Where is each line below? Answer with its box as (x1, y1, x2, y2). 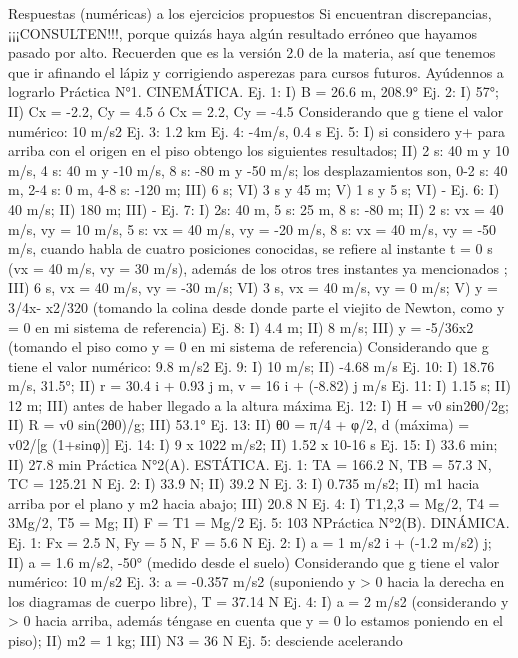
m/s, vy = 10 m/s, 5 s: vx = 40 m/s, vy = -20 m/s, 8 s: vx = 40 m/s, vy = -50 (8, 218, 497, 239)
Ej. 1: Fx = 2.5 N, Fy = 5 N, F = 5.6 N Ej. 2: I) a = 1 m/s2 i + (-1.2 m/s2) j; (8, 532, 492, 553)
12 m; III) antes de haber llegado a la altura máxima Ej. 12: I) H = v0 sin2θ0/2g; (8, 394, 510, 415)
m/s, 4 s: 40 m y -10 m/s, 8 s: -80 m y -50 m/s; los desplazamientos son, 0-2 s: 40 (8, 159, 508, 180)
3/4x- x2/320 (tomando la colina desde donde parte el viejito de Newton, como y (8, 296, 505, 317)
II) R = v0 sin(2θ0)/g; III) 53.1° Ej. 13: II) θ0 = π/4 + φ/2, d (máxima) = (8, 414, 470, 435)
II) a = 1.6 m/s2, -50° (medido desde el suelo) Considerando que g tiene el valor (8, 551, 500, 572)
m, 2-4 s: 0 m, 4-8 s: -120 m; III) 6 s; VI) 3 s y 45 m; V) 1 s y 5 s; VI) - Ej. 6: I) (8, 179, 500, 200)
